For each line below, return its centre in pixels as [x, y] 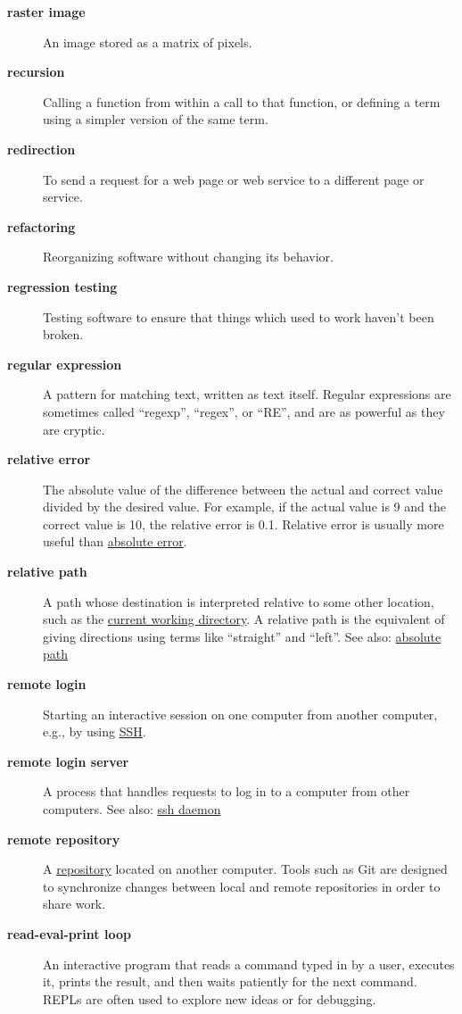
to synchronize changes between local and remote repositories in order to [242, 886]
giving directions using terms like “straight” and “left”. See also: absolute [242, 636]
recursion [36, 72]
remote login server [68, 761]
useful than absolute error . [115, 541]
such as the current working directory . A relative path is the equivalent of [244, 619]
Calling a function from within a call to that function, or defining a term [242, 101]
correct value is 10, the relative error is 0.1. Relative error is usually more [243, 524]
